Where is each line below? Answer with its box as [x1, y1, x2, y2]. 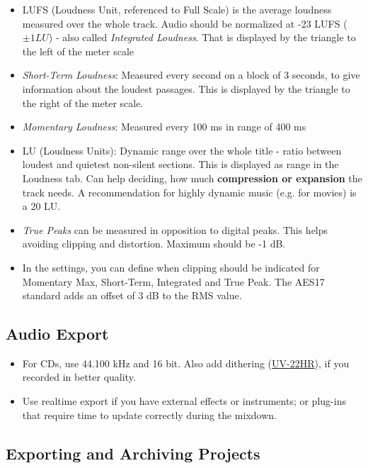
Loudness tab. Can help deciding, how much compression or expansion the [22, 170, 362, 185]
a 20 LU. [22, 199, 61, 213]
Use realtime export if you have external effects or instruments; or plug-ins [22, 394, 346, 408]
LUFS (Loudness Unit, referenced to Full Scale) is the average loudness [22, 2, 332, 16]
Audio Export [6, 323, 109, 345]
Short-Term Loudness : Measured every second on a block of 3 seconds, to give [22, 67, 360, 82]
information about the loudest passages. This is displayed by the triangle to [22, 81, 350, 96]
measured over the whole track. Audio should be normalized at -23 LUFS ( [22, 16, 347, 30]
